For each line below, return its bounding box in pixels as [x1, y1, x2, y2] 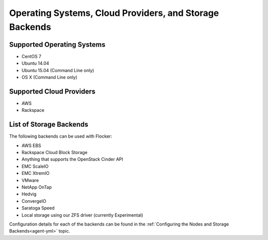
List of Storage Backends [9, 120, 89, 129]
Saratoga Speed [21, 205, 55, 211]
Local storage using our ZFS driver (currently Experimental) [21, 212, 143, 218]
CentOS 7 [21, 53, 42, 59]
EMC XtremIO [21, 170, 50, 176]
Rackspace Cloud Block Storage [21, 150, 88, 156]
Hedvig [21, 191, 37, 197]
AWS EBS [21, 142, 42, 149]
